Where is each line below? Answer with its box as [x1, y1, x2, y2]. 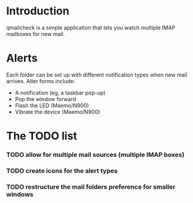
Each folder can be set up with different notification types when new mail [6, 71, 188, 78]
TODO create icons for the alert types [6, 166, 118, 175]
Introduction [6, 4, 70, 18]
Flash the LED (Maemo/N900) [14, 102, 89, 109]
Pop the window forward [14, 95, 76, 102]
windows [6, 190, 34, 198]
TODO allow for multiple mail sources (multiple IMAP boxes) [6, 150, 185, 159]
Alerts [6, 51, 38, 65]
